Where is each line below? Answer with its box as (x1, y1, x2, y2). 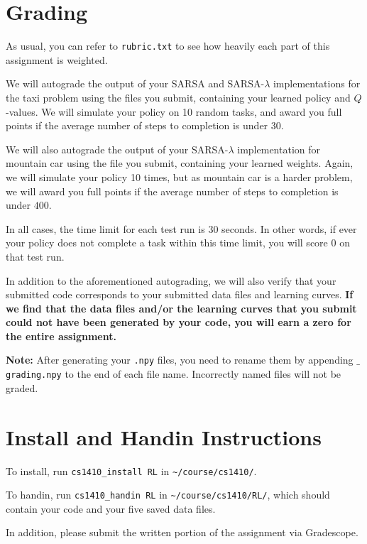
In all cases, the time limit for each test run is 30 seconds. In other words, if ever (6, 221, 357, 236)
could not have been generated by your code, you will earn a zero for (6, 315, 351, 330)
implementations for (273, 76, 361, 91)
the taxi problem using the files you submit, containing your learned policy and (6, 89, 351, 104)
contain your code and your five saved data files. (6, 501, 216, 516)
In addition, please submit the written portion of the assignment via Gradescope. (6, 525, 358, 540)
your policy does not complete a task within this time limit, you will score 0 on (6, 235, 350, 250)
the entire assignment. (6, 328, 116, 343)
